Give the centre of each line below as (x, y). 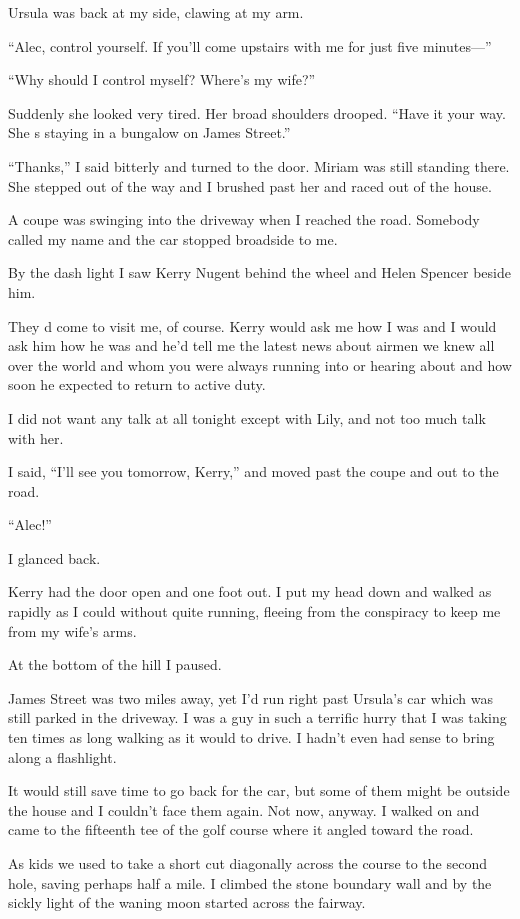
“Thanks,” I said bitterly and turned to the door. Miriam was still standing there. (259, 165)
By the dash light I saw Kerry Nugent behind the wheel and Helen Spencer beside (259, 272)
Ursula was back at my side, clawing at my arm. (156, 12)
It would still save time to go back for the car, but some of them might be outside (259, 790)
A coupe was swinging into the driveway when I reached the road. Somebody (244, 219)
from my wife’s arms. (72, 630)
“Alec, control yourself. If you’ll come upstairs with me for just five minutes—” (250, 45)
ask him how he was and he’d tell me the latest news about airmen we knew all (251, 345)
